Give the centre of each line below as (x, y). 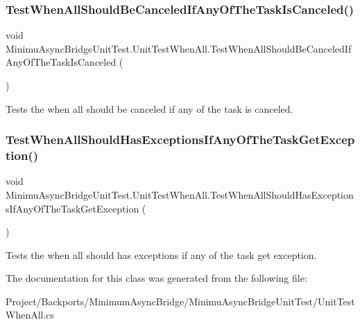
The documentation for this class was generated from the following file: (156, 278)
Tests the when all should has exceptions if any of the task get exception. (161, 254)
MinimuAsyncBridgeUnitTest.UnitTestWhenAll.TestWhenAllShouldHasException (180, 194)
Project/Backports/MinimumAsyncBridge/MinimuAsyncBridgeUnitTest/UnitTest (180, 301)
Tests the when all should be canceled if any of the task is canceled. (149, 108)
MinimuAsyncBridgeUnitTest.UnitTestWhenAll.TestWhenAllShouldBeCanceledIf (179, 48)
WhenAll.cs (30, 315)
